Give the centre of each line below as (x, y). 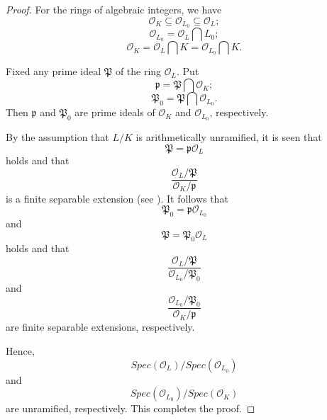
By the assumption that (57, 136)
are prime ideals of (115, 112)
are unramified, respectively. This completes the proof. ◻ (131, 408)
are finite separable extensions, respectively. (100, 327)
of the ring (138, 71)
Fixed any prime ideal (54, 71)
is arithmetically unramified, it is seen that (229, 136)
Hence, (20, 351)
